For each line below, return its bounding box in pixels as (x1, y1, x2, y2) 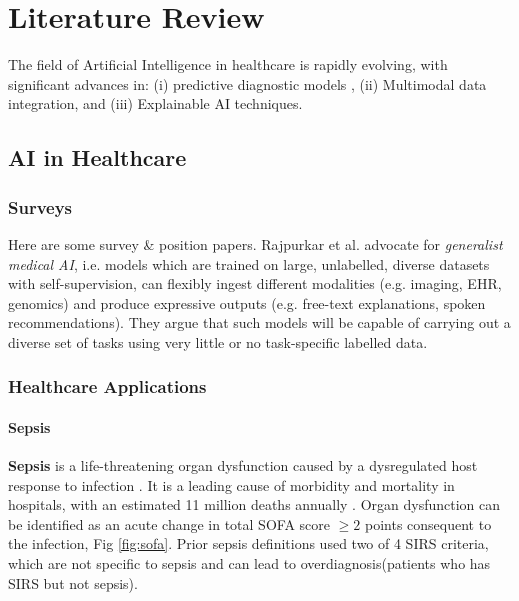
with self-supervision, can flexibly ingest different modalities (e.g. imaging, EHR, (8, 273, 502, 294)
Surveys (8, 194, 73, 219)
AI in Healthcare (8, 142, 187, 173)
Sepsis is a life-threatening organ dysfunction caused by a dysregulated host (8, 455, 478, 476)
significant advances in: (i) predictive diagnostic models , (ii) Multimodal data (8, 73, 487, 94)
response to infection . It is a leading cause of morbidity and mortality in (8, 474, 455, 495)
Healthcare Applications (8, 374, 207, 399)
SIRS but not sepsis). (8, 572, 138, 593)
